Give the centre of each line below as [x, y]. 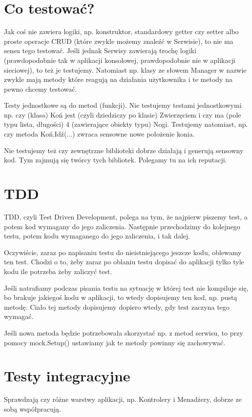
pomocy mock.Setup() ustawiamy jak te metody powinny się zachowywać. [115, 342]
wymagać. [19, 316]
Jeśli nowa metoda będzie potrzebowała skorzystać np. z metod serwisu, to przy [124, 332]
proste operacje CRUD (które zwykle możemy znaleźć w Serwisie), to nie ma [119, 41]
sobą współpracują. [32, 408]
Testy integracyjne [67, 376]
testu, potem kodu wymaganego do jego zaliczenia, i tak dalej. [97, 236]
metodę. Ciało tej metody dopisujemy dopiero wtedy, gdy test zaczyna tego [117, 307]
